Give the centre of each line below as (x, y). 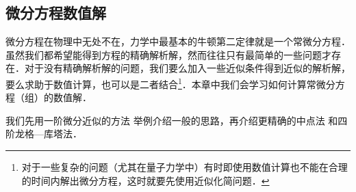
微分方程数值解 (56, 13)
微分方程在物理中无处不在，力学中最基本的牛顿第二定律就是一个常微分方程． (178, 41)
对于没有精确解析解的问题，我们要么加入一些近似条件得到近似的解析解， (187, 68)
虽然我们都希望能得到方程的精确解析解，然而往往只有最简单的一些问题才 (168, 54)
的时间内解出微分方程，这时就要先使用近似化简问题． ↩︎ (145, 180)
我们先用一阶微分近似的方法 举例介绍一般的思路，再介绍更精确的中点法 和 (172, 120)
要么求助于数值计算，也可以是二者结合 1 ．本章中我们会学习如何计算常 (161, 83)
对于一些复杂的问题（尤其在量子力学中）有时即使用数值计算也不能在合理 (185, 167)
